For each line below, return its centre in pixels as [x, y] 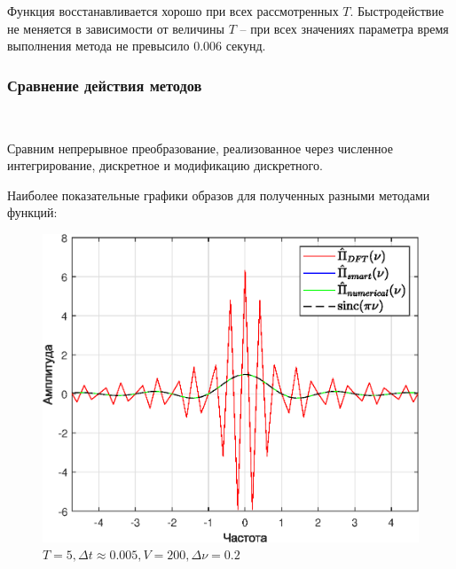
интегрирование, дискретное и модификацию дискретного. [165, 165]
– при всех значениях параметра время [344, 28]
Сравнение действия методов [105, 85]
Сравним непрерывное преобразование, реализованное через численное [200, 148]
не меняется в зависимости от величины [116, 28]
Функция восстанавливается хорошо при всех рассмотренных [173, 11]
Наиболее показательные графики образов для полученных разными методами [219, 195]
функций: [32, 212]
